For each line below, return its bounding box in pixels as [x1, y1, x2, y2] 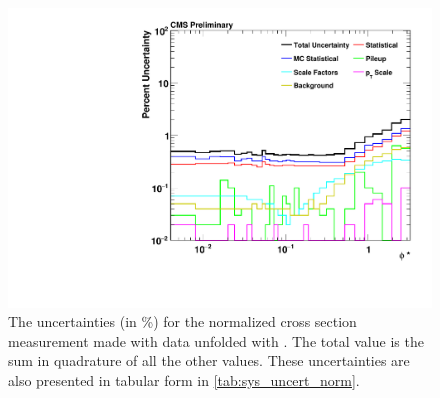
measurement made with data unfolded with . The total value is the [8, 330, 424, 351]
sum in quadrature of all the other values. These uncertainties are [8, 350, 410, 371]
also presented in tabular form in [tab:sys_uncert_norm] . [8, 370, 360, 391]
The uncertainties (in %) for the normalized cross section [8, 311, 357, 332]
